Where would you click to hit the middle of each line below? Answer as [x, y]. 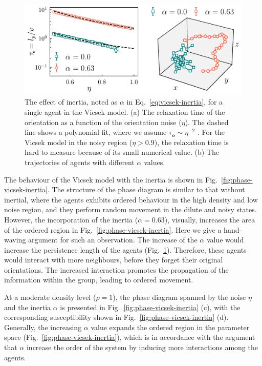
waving [15, 240]
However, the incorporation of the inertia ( [71, 219]
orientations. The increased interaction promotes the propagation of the [116, 269]
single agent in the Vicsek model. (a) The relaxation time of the [125, 111]
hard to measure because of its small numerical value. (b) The [122, 152]
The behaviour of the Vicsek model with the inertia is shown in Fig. [111, 179]
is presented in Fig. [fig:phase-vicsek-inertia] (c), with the [150, 307]
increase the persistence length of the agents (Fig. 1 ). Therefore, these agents [125, 249]
